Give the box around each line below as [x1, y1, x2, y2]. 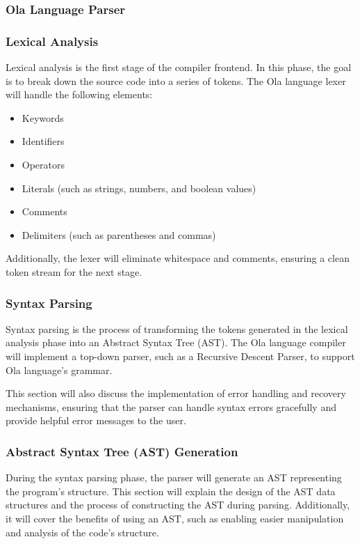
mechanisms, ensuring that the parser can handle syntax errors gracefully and [6, 399, 336, 414]
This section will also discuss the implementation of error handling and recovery [6, 386, 346, 401]
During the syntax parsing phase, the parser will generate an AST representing [6, 470, 342, 485]
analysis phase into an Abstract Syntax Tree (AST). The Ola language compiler [6, 335, 346, 350]
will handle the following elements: [6, 87, 153, 102]
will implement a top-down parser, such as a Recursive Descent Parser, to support [6, 349, 355, 363]
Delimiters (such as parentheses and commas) [22, 227, 216, 242]
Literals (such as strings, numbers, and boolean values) [22, 180, 256, 195]
